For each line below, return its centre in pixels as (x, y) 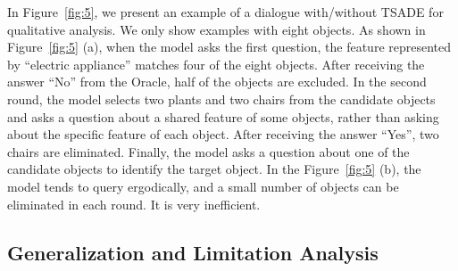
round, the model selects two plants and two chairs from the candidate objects (221, 99)
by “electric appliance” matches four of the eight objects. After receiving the (216, 64)
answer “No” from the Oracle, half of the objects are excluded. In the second (217, 82)
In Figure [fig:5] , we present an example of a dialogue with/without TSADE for (225, 12)
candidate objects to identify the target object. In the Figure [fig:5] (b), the (214, 169)
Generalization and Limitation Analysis (193, 252)
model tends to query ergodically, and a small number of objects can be (203, 186)
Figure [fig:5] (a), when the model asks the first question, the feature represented (229, 47)
